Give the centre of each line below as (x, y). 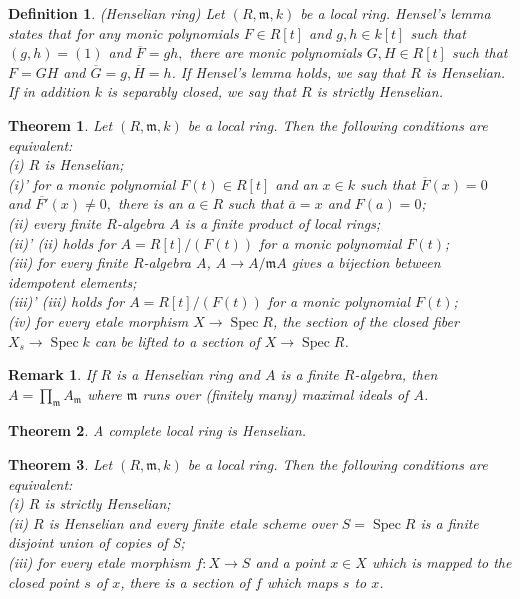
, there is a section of (185, 581)
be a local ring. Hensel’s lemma (395, 13)
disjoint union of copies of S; (96, 542)
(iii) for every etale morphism (99, 562)
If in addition (49, 91)
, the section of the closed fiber (365, 320)
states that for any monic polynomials (123, 32)
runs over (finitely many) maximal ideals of (275, 393)
